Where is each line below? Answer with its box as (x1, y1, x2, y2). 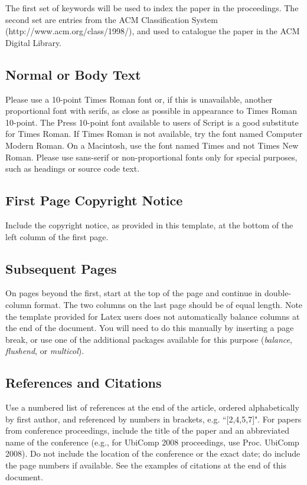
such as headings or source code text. (5, 162, 140, 175)
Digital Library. (5, 36, 62, 48)
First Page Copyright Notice (5, 191, 183, 209)
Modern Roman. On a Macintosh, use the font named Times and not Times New (5, 139, 299, 151)
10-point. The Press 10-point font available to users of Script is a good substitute (5, 116, 299, 128)
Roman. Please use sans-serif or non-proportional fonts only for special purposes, (5, 150, 298, 163)
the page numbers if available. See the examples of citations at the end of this (5, 459, 286, 471)
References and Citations (5, 373, 162, 392)
